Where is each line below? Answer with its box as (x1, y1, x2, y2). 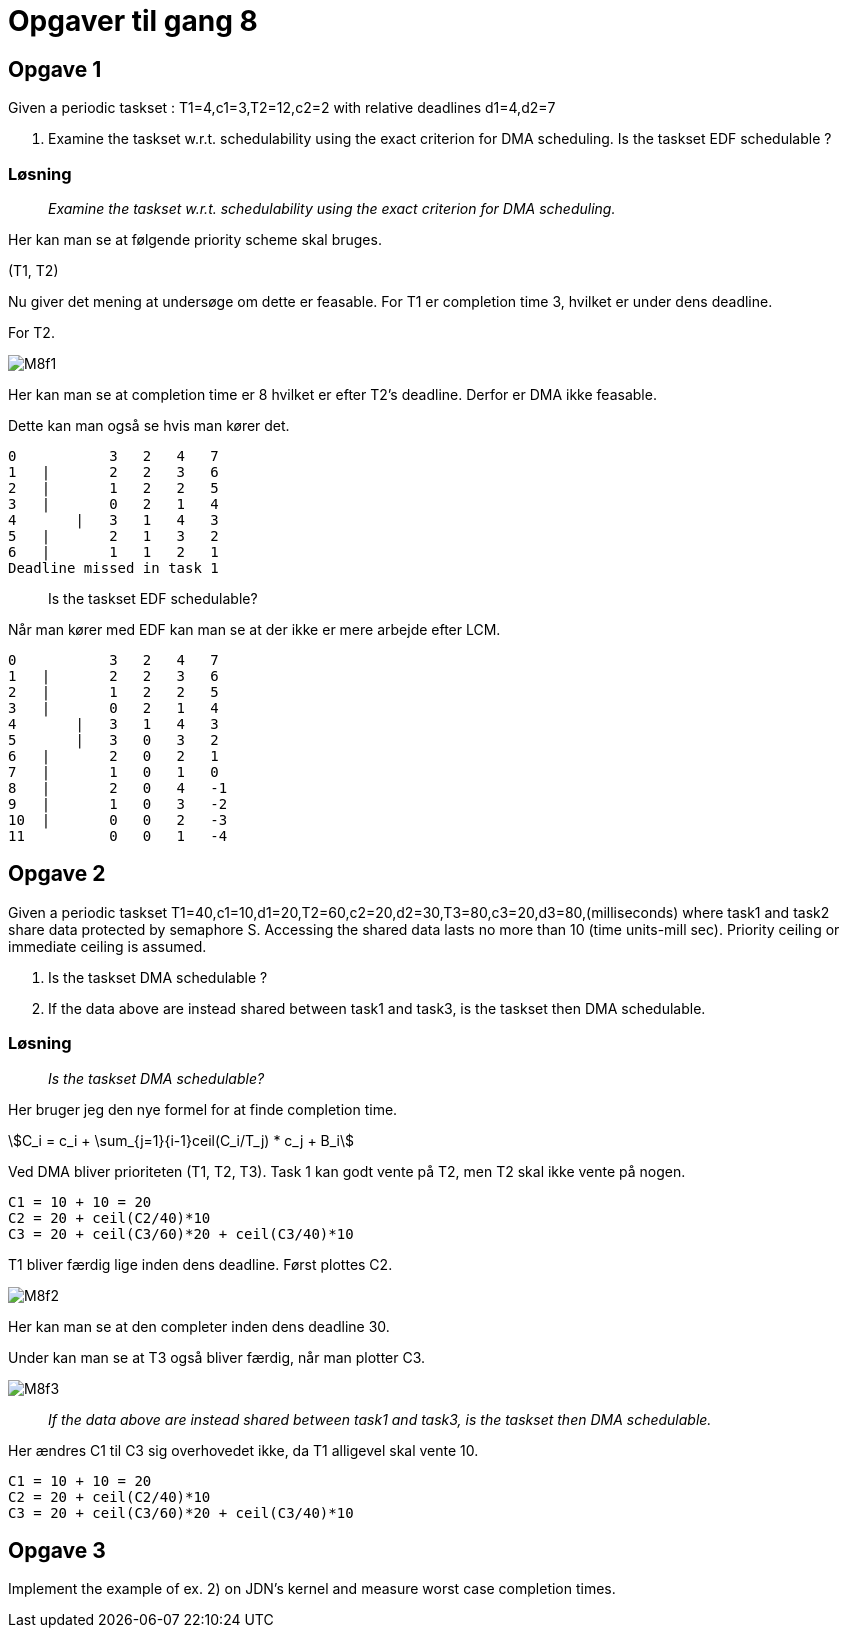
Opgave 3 (8, 1537, 106, 1563)
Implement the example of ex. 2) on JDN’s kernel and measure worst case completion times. (8, 1580, 616, 1598)
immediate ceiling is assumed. (8, 937, 207, 955)
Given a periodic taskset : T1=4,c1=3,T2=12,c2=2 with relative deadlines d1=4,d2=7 (8, 99, 556, 117)
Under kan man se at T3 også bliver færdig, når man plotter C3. (8, 1348, 426, 1366)
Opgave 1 (8, 56, 102, 82)
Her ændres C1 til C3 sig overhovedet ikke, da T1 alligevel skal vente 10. (8, 1441, 479, 1459)
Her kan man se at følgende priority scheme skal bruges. (8, 230, 382, 248)
